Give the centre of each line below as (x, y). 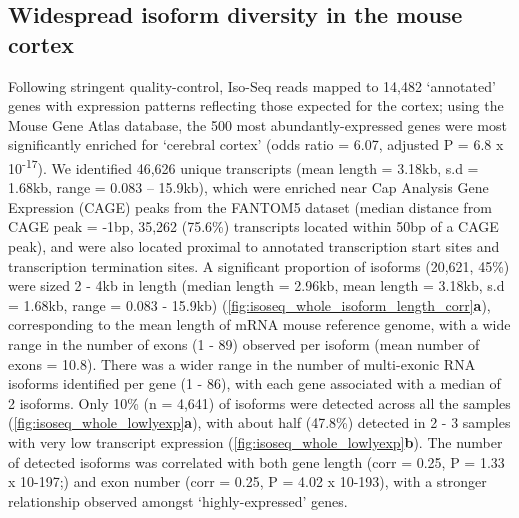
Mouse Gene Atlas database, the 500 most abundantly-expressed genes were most (257, 124)
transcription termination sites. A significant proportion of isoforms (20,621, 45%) (259, 265)
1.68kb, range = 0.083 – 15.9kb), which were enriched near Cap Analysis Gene (248, 187)
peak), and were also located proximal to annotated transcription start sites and (254, 246)
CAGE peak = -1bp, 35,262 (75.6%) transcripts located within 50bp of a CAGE (253, 226)
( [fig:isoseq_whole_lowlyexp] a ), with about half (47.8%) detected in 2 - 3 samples (259, 422)
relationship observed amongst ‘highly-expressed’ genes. (178, 500)
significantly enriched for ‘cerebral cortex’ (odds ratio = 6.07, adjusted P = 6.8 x (256, 144)
